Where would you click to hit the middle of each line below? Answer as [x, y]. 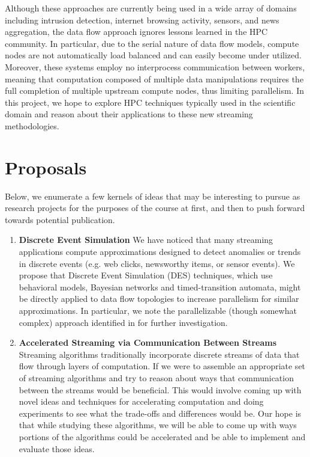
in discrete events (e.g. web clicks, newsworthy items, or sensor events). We [157, 263]
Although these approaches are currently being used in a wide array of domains [151, 8]
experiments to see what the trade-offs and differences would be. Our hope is [160, 413]
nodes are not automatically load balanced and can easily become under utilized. [153, 55]
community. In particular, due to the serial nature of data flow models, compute [152, 43]
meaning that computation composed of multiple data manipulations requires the [154, 78]
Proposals [46, 167]
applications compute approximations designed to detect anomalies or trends [160, 252]
